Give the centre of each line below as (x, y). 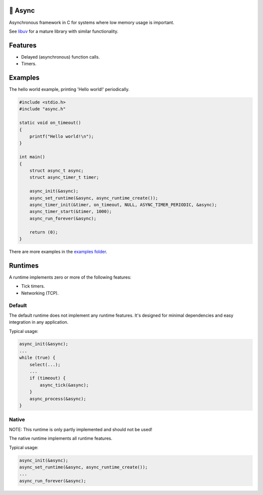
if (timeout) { (47, 378)
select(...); (45, 364)
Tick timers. (33, 286)
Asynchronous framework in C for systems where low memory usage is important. (92, 22)
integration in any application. (39, 322)
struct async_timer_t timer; (64, 177)
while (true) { (37, 358)
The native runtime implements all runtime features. (61, 438)
